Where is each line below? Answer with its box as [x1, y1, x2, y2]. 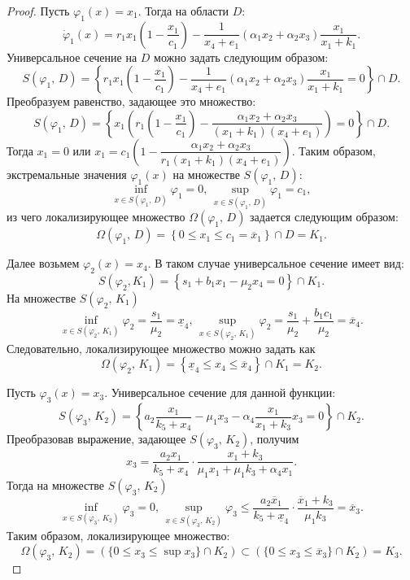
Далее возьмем [7, 255, 80, 272]
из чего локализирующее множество [7, 208, 185, 225]
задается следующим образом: [250, 208, 399, 225]
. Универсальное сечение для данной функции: [104, 384, 336, 401]
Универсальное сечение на [7, 48, 137, 65]
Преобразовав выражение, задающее [7, 430, 186, 447]
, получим [250, 430, 299, 447]
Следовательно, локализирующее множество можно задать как [7, 339, 316, 356]
